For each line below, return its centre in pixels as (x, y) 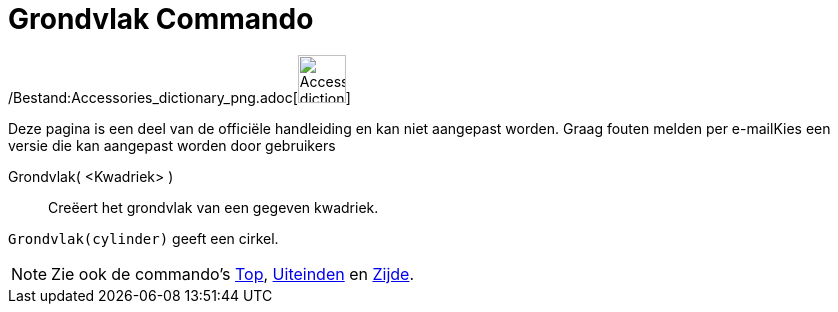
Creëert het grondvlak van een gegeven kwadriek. (213, 207)
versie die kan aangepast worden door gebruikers (172, 145)
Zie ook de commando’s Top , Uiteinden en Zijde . (233, 273)
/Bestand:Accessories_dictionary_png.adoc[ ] (179, 97)
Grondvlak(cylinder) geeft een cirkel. (143, 238)
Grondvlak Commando (161, 19)
